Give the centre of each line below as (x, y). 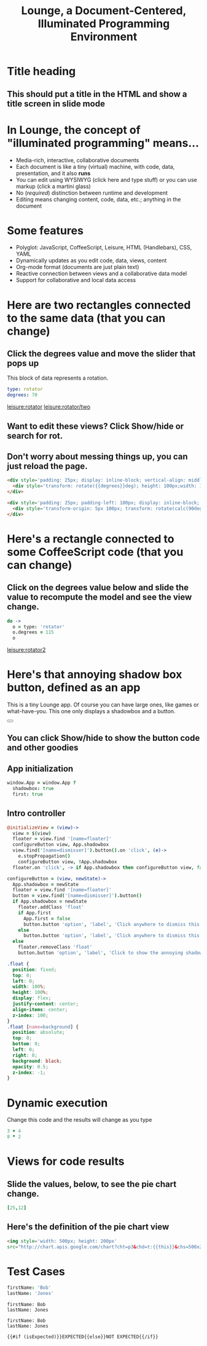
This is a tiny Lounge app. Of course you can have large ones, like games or (103, 705)
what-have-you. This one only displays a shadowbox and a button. (91, 711)
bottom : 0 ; (26, 1044)
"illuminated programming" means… (103, 143)
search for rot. (35, 436)
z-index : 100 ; (30, 1015)
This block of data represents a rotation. (58, 378)
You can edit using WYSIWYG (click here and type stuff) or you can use (106, 179)
